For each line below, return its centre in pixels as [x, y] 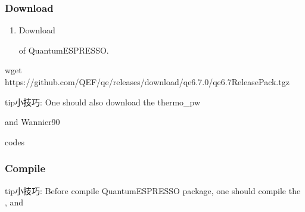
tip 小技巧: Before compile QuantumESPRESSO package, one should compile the [153, 190]
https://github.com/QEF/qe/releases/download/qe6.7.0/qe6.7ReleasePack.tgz [147, 82]
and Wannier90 [32, 122]
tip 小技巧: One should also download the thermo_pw [103, 102]
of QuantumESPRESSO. [64, 50]
